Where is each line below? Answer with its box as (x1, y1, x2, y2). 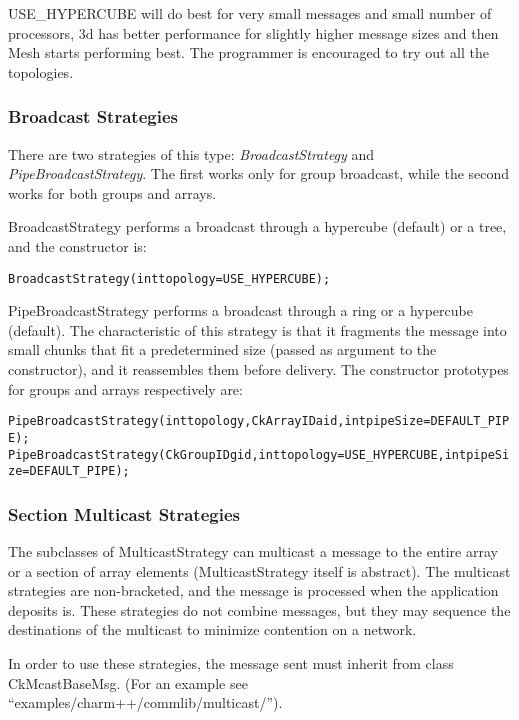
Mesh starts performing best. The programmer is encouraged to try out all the (8, 42, 489, 63)
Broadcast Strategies (8, 104, 178, 129)
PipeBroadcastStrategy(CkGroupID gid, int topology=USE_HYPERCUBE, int (8, 447, 467, 462)
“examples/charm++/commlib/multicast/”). (8, 692, 283, 713)
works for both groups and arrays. (8, 182, 217, 203)
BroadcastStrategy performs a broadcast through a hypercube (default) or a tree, (8, 216, 507, 237)
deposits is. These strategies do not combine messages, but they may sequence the (8, 599, 511, 620)
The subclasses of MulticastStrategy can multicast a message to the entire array (8, 541, 498, 562)
